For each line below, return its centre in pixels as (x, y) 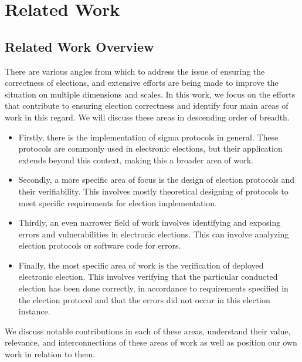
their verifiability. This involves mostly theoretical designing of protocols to (153, 191)
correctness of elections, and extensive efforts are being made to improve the (142, 83)
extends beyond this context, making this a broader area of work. (136, 160)
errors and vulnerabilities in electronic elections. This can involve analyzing (154, 234)
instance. (34, 311)
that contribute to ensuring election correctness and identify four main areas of (147, 105)
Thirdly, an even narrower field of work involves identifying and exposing (150, 222)
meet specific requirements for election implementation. (118, 202)
